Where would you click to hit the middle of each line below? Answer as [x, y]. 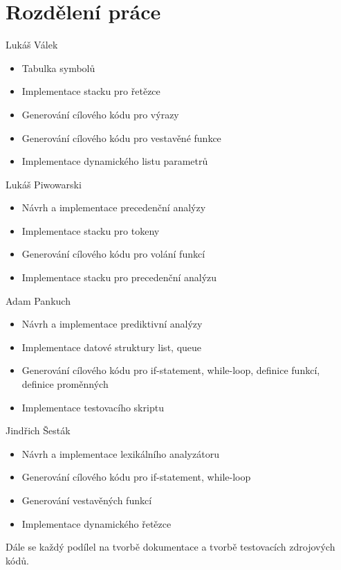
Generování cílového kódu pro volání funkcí [113, 254]
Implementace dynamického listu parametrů [115, 161]
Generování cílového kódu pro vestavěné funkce [121, 137]
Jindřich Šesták [38, 430]
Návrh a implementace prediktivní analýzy [112, 324]
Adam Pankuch [38, 300]
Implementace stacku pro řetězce [91, 91]
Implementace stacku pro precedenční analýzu [119, 277]
